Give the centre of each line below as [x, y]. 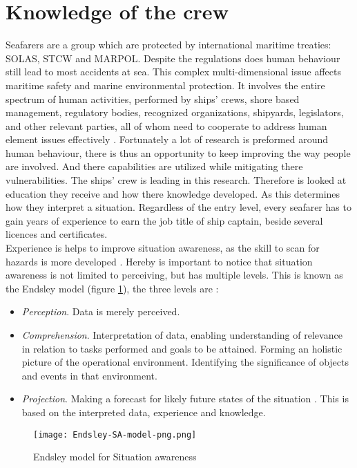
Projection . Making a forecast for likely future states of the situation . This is [185, 399]
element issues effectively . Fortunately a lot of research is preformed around [167, 139]
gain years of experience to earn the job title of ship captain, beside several [164, 220]
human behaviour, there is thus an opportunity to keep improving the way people [178, 152]
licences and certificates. [57, 234]
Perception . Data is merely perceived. [101, 311]
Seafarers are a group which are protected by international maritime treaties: [168, 45]
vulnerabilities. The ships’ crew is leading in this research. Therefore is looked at [176, 180]
